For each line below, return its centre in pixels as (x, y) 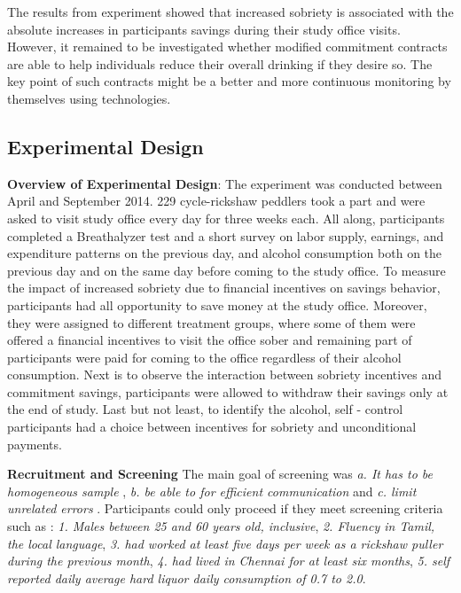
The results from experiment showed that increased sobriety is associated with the (230, 12)
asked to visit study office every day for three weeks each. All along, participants (226, 218)
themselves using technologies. (89, 98)
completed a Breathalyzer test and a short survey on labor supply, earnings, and (226, 235)
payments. (35, 444)
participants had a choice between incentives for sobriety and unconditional (212, 427)
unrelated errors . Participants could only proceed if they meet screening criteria (225, 508)
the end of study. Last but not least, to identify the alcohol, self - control (205, 409)
